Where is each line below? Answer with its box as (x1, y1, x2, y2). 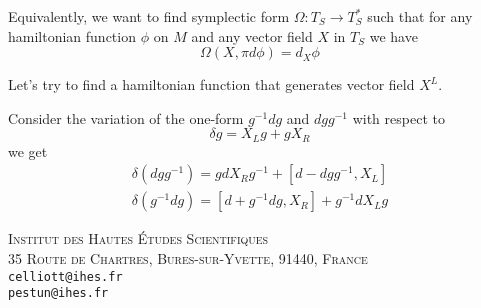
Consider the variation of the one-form (8, 107, 244, 128)
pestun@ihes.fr (8, 286, 109, 301)
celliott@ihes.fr (8, 269, 123, 284)
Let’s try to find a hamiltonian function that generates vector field (8, 74, 415, 95)
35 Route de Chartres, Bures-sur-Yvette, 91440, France (8, 248, 368, 269)
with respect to (352, 107, 445, 128)
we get (8, 140, 48, 161)
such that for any (367, 6, 473, 26)
